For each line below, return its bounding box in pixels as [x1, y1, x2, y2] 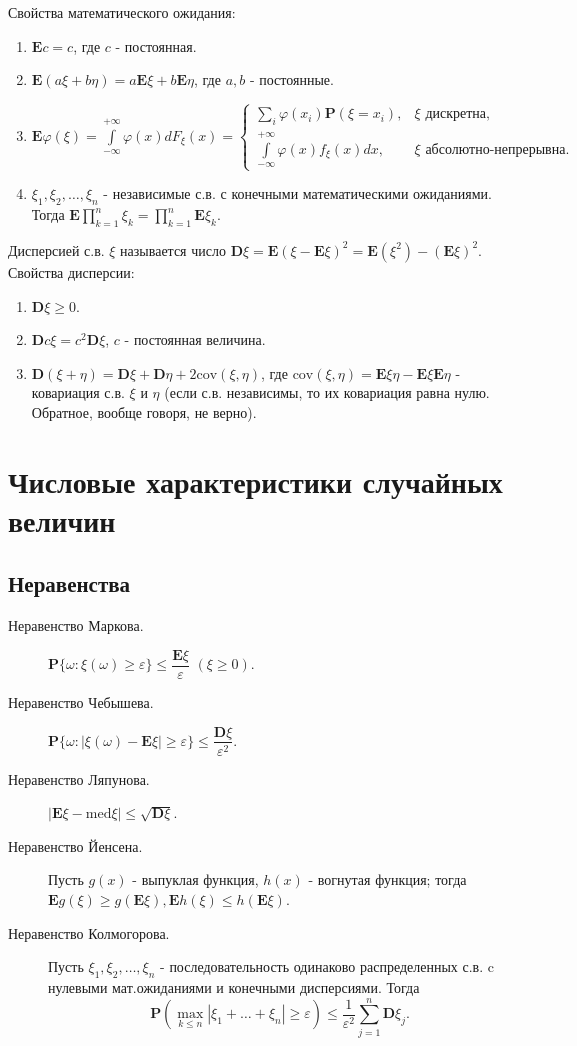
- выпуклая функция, [132, 869, 259, 890]
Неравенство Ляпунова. [8, 768, 150, 789]
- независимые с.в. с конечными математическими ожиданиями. [103, 183, 492, 204]
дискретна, [425, 107, 490, 122]
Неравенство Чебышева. [8, 691, 154, 712]
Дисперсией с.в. [8, 239, 105, 260]
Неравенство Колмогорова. [8, 922, 170, 943]
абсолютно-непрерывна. [425, 142, 570, 157]
